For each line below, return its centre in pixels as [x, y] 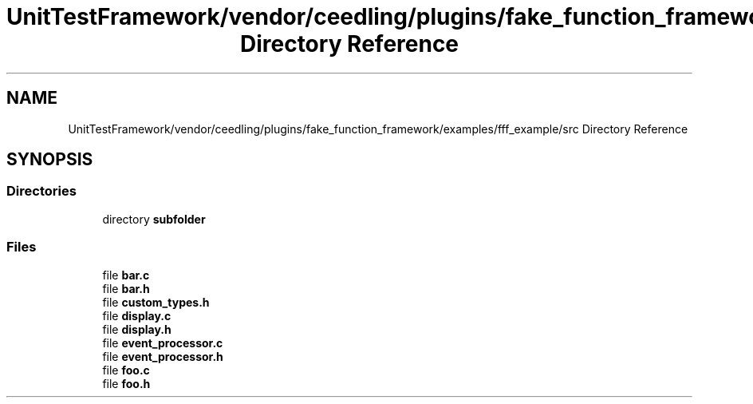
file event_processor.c [163, 343]
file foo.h [126, 383]
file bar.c [126, 275]
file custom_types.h [156, 302]
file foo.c [126, 370]
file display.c [137, 315]
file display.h [137, 329]
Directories [41, 191]
